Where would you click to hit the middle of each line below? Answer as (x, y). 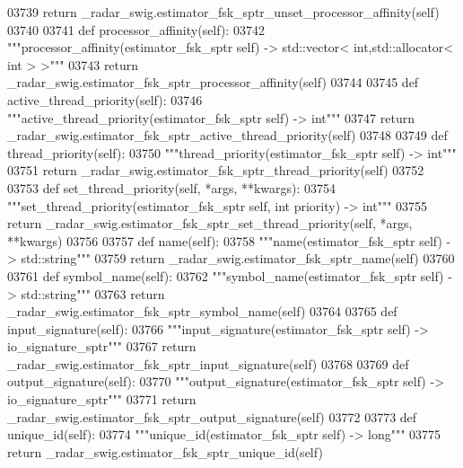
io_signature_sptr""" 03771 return (102, 399)
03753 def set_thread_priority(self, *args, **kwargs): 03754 (172, 187)
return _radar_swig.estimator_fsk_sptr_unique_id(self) (165, 451)
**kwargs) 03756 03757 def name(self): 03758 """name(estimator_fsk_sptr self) (225, 240)
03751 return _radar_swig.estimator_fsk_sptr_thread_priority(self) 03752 (216, 170)
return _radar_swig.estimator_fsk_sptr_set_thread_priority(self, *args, (210, 223)
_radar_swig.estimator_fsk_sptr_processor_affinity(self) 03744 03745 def (213, 82)
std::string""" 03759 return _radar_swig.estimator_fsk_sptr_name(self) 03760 (238, 258)
